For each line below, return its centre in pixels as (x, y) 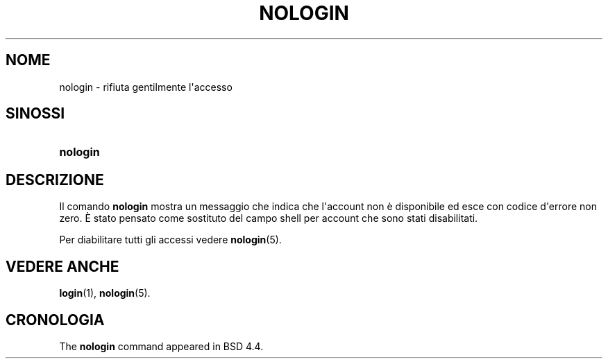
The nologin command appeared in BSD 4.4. (161, 346)
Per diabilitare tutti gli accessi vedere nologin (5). (170, 240)
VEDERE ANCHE (62, 266)
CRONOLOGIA (55, 320)
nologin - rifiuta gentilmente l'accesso (146, 87)
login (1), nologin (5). (105, 293)
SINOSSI (35, 114)
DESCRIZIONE (55, 180)
